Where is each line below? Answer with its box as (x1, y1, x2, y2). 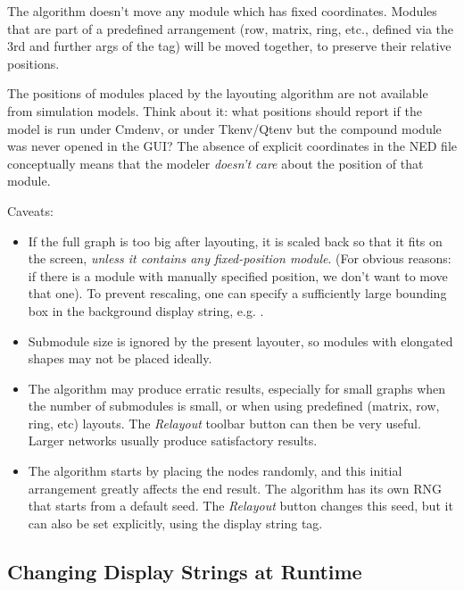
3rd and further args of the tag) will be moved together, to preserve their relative (7, 37, 452, 55)
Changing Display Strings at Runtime (7, 557, 362, 585)
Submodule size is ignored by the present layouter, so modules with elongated (28, 331, 453, 350)
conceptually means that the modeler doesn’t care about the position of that (7, 154, 424, 172)
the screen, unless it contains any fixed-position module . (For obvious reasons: (28, 249, 452, 268)
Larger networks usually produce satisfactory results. (28, 431, 318, 450)
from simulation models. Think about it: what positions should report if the (7, 101, 422, 120)
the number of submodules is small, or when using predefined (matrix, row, (28, 396, 440, 415)
